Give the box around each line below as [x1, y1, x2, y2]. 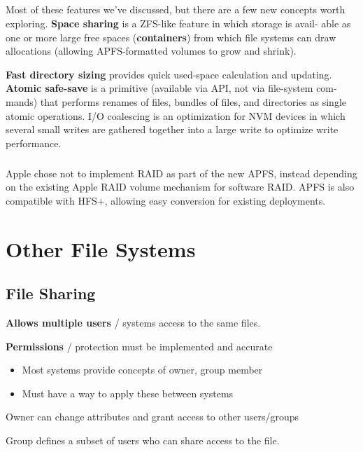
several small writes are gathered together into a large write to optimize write [6, 122, 339, 137]
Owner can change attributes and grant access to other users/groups [6, 409, 299, 424]
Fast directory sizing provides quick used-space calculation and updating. [6, 67, 332, 81]
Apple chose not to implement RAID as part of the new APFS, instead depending [6, 165, 357, 180]
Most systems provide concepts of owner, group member [22, 362, 263, 377]
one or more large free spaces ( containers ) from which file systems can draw [6, 29, 336, 44]
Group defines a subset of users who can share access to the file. [6, 433, 280, 448]
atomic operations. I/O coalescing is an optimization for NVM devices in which [6, 108, 346, 123]
